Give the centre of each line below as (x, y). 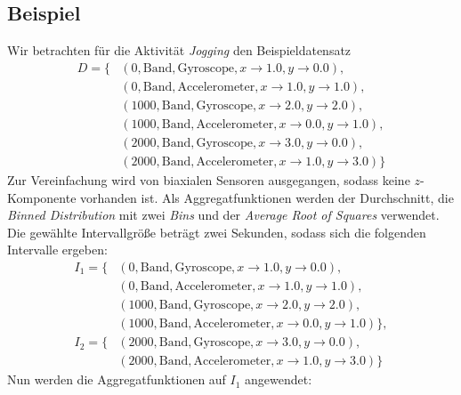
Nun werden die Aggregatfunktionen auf (117, 379)
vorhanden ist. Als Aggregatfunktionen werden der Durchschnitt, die (267, 197)
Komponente (42, 197)
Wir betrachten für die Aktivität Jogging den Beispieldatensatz (179, 50)
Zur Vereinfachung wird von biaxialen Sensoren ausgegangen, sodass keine (209, 179)
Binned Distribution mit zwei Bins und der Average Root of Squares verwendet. (223, 215)
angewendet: (279, 379)
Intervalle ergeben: (57, 250)
